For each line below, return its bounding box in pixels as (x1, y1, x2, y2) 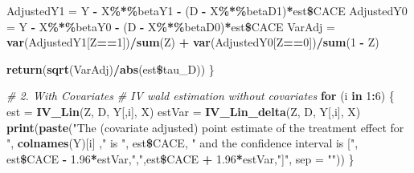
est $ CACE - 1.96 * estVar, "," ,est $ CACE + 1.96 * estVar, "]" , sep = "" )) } (6, 150, 355, 167)
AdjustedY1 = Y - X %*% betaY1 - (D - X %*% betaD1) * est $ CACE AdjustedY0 (6, 2, 408, 18)
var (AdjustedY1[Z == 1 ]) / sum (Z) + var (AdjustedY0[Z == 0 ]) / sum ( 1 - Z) (6, 34, 379, 50)
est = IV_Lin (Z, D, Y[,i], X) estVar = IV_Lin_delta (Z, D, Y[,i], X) (6, 103, 361, 119)
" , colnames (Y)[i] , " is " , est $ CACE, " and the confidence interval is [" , (6, 135, 359, 151)
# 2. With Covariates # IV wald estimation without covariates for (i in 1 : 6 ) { (6, 87, 395, 104)
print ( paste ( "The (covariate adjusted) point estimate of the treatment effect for (6, 119, 404, 135)
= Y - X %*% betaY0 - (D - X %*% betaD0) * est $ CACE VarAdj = (6, 18, 335, 34)
